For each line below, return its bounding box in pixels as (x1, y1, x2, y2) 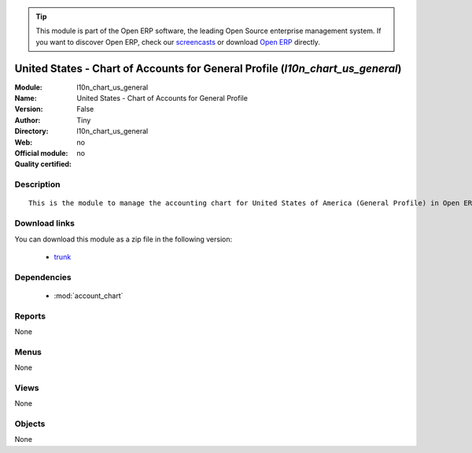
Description (14, 179, 61, 190)
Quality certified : (14, 160, 72, 169)
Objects (14, 418, 46, 429)
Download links (14, 218, 75, 229)
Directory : (14, 127, 49, 136)
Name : (14, 94, 37, 103)
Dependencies (14, 271, 72, 282)
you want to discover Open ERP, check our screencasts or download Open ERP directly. (35, 37, 320, 46)
